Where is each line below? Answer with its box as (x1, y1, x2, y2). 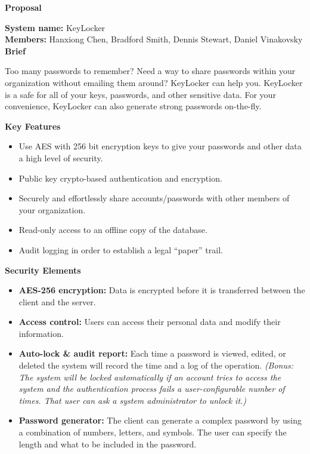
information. (18, 327, 64, 339)
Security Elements (5, 263, 81, 276)
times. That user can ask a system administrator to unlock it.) (18, 394, 247, 406)
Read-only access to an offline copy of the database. (18, 223, 207, 236)
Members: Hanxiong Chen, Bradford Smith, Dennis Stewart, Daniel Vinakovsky (5, 33, 303, 45)
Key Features (5, 119, 61, 132)
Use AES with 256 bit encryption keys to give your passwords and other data (18, 140, 302, 152)
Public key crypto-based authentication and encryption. (18, 171, 222, 184)
